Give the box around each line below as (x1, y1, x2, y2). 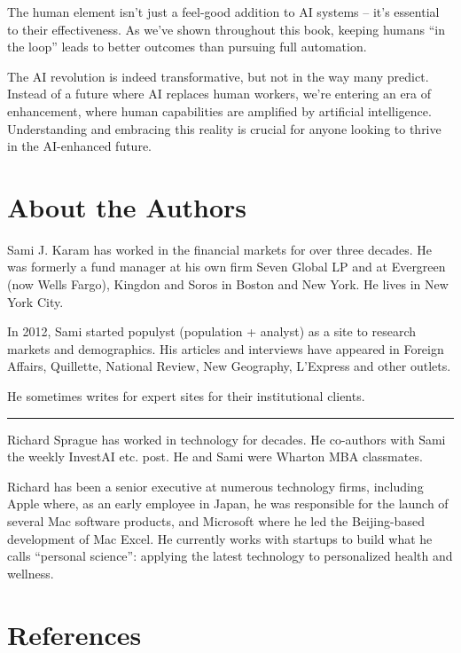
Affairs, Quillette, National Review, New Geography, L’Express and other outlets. (7, 357, 451, 375)
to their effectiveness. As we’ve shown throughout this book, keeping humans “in (7, 20, 446, 38)
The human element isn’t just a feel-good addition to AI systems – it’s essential (7, 3, 440, 20)
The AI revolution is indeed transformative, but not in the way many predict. (7, 67, 429, 85)
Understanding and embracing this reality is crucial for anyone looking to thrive (7, 119, 441, 138)
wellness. (7, 563, 54, 582)
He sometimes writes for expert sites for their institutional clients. (7, 387, 365, 405)
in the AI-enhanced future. (7, 137, 152, 155)
